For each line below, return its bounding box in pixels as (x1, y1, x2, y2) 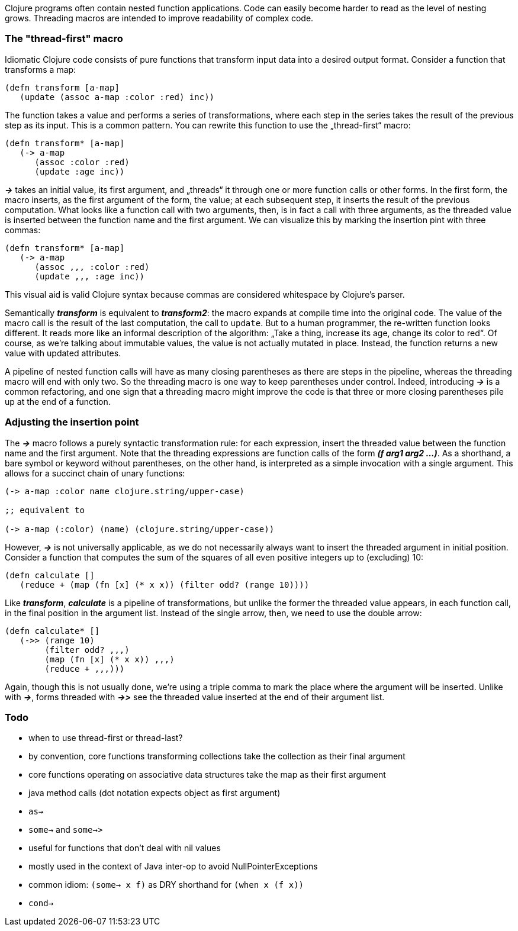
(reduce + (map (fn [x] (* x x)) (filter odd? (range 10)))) (20, 579, 310, 589)
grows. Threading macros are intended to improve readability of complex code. (5, 13, 314, 23)
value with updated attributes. (5, 347, 121, 358)
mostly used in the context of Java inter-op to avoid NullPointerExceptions (28, 861, 318, 872)
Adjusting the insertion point (5, 416, 139, 429)
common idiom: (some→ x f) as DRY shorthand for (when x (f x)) (28, 880, 304, 890)
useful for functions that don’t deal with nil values (28, 843, 221, 853)
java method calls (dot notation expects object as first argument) (28, 788, 281, 798)
